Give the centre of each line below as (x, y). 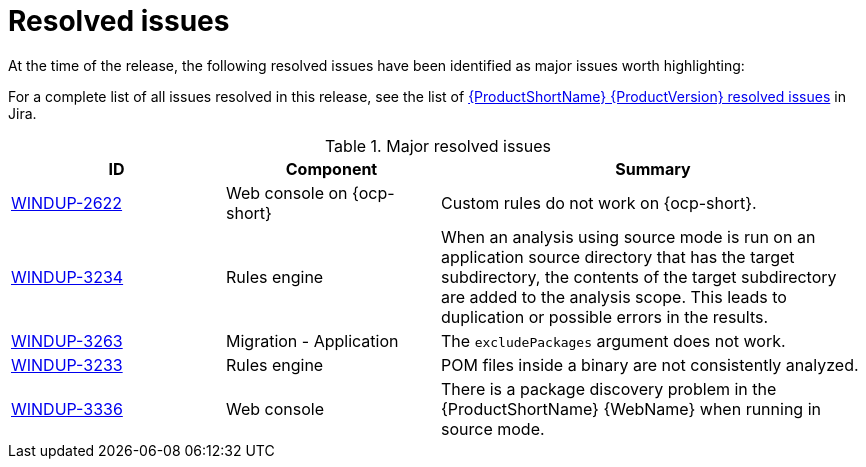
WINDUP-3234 (67, 276)
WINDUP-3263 (67, 340)
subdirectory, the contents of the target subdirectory (639, 276)
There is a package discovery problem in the (609, 388)
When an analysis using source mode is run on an (628, 236)
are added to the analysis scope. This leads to (614, 296)
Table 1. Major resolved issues (438, 145)
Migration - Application (312, 340)
